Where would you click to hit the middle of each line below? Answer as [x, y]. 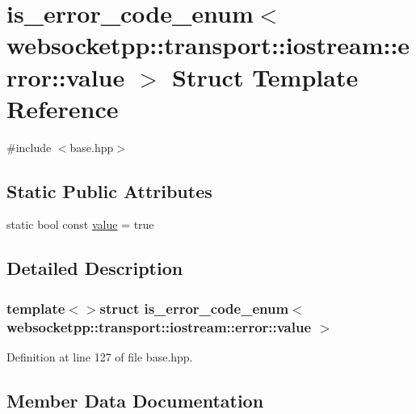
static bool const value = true [80, 224]
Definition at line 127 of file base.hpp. [100, 357]
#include [29, 147]
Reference [63, 108]
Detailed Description [95, 268]
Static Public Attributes [109, 190]
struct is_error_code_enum [194, 308]
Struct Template [265, 76]
